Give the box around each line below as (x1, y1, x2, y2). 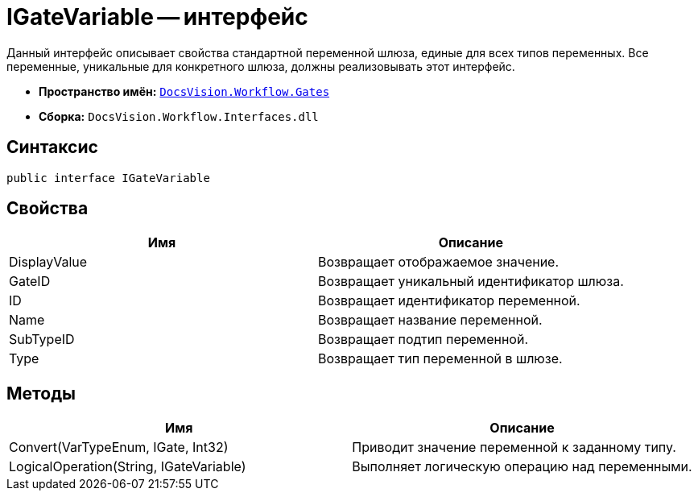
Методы (6, 383, 76, 404)
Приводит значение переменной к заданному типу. (352, 439, 676, 456)
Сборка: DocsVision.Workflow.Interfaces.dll (39, 109, 319, 123)
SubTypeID (9, 331, 75, 348)
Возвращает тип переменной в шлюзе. (317, 350, 563, 367)
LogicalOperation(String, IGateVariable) (9, 458, 246, 475)
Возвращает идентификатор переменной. (317, 292, 580, 309)
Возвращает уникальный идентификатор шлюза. (317, 273, 624, 290)
